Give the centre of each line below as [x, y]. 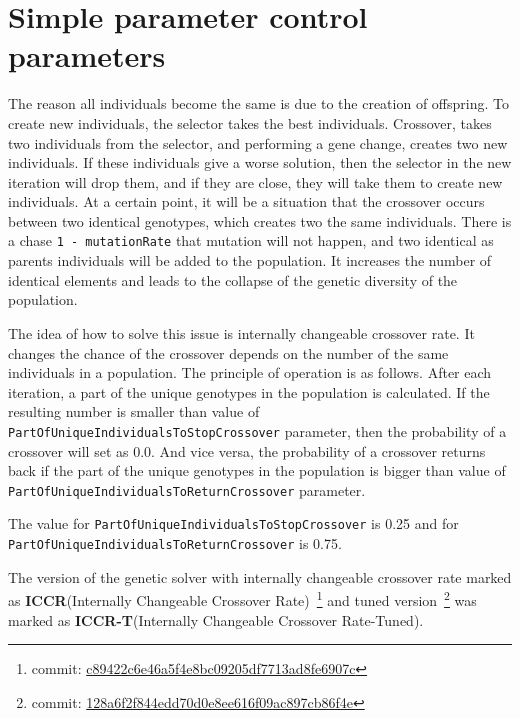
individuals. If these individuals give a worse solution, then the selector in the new [260, 162]
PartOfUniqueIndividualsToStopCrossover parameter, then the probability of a [257, 430]
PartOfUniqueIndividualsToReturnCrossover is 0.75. [175, 543]
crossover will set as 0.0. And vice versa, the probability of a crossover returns [247, 450]
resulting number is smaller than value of [134, 411]
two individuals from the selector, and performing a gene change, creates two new [258, 142]
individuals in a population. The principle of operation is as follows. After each [250, 372]
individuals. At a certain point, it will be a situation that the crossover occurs [246, 201]
